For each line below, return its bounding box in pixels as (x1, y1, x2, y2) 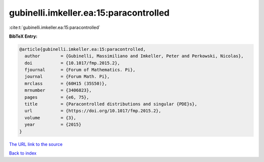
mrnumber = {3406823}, (24, 88, 92, 93)
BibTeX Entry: (9, 33, 38, 39)
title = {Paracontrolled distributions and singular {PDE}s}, (24, 101, 198, 107)
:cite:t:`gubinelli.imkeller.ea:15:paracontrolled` (9, 24, 100, 30)
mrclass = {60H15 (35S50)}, (24, 81, 108, 86)
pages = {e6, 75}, (24, 94, 89, 100)
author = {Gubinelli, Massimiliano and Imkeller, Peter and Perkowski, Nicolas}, (24, 53, 244, 59)
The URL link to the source (9, 141, 63, 147)
